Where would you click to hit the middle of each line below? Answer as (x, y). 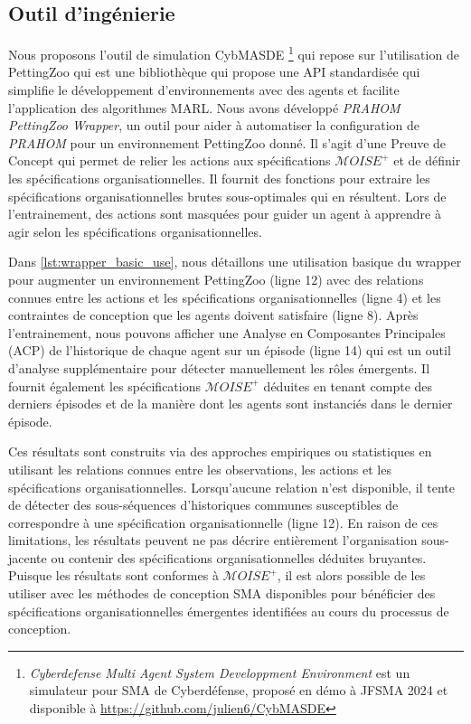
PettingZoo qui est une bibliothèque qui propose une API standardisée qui (214, 72)
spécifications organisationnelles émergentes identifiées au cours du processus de (229, 611)
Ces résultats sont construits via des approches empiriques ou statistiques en (220, 451)
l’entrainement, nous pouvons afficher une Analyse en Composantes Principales (227, 332)
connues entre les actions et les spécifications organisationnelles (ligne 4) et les (225, 297)
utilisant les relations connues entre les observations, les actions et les (200, 469)
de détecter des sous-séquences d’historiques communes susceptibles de (203, 505)
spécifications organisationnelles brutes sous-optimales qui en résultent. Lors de (227, 196)
